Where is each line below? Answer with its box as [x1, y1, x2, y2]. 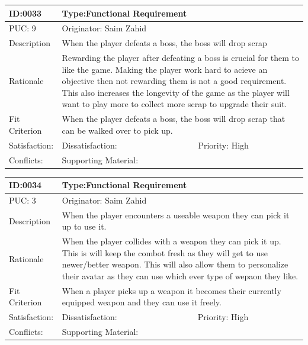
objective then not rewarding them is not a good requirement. [62, 75, 287, 87]
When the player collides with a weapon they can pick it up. [62, 235, 281, 247]
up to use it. [62, 220, 107, 233]
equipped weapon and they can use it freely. [62, 296, 222, 308]
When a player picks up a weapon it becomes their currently [62, 284, 281, 296]
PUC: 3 [9, 194, 36, 206]
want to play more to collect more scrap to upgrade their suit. [62, 98, 287, 110]
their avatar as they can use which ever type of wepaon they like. [62, 270, 299, 282]
